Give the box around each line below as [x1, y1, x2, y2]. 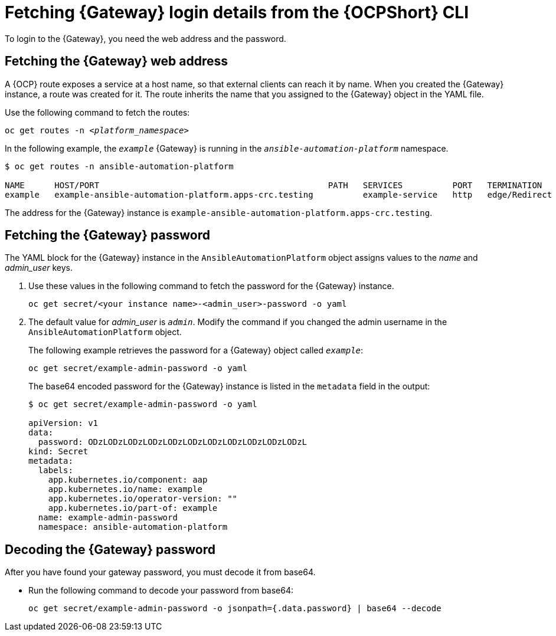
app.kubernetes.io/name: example [48, 484, 203, 494]
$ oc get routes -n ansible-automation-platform [5, 161, 234, 171]
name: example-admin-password [38, 513, 178, 523]
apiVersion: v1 [28, 418, 99, 428]
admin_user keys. [5, 263, 73, 273]
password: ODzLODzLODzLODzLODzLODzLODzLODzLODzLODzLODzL [38, 437, 308, 447]
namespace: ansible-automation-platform [38, 522, 228, 532]
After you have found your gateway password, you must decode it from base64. [5, 567, 316, 578]
